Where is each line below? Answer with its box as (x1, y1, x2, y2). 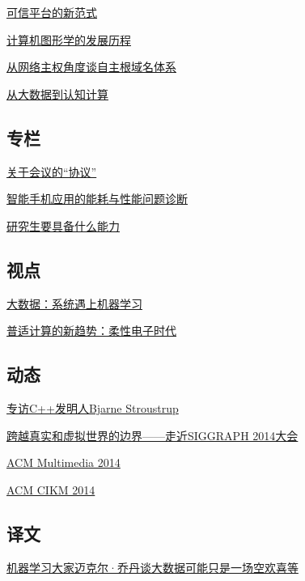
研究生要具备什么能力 (6, 217, 120, 234)
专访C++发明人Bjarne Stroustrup (6, 399, 179, 416)
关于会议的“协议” (6, 163, 97, 180)
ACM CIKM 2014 (6, 481, 95, 498)
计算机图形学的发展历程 (6, 31, 131, 48)
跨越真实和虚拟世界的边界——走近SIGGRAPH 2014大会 (6, 426, 299, 443)
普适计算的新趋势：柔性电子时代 (6, 322, 176, 339)
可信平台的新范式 (6, 4, 97, 20)
